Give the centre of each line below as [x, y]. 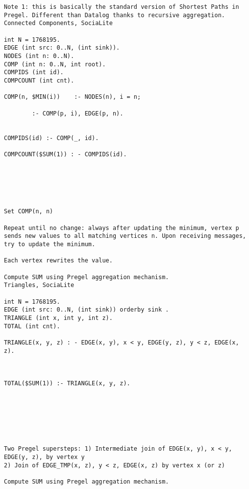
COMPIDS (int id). [34, 72]
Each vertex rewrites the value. [58, 261]
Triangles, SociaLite [39, 285]
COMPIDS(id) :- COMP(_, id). [51, 138]
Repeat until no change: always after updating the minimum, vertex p [122, 228]
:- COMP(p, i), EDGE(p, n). [78, 113]
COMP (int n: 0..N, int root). [55, 64]
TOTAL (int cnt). [32, 326]
